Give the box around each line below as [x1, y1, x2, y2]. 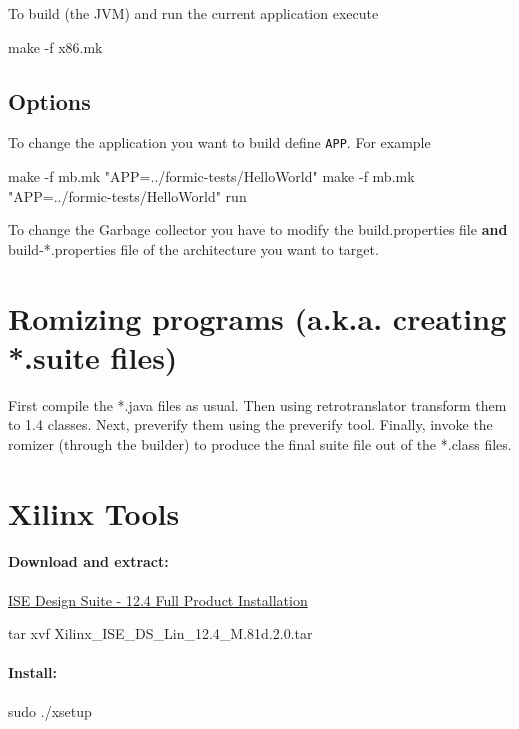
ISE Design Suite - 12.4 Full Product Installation [8, 589, 308, 610]
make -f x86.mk [8, 36, 103, 57]
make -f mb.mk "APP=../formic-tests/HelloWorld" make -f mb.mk [8, 166, 415, 187]
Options [8, 85, 91, 116]
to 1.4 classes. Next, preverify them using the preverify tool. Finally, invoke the [8, 414, 493, 435]
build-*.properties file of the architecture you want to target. [8, 238, 379, 259]
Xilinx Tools [8, 492, 180, 533]
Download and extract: [8, 551, 169, 572]
